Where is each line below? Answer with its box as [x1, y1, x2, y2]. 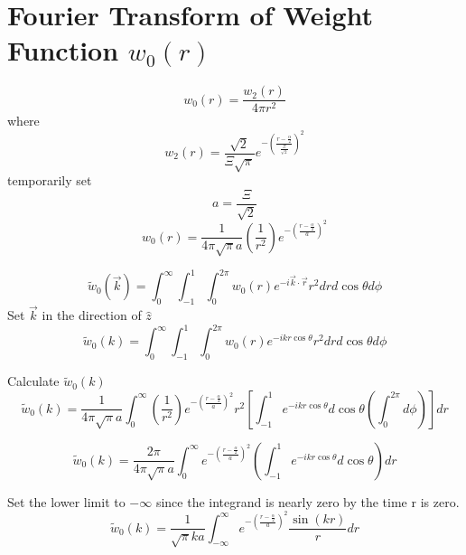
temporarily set [7, 171, 92, 190]
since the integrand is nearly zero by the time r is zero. [155, 492, 460, 511]
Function [7, 32, 119, 69]
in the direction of [42, 306, 142, 325]
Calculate [7, 372, 60, 390]
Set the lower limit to [7, 492, 126, 511]
